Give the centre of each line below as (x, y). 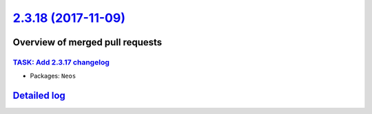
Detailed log (39, 96)
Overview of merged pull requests (87, 42)
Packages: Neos (53, 76)
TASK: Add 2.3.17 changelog (61, 62)
